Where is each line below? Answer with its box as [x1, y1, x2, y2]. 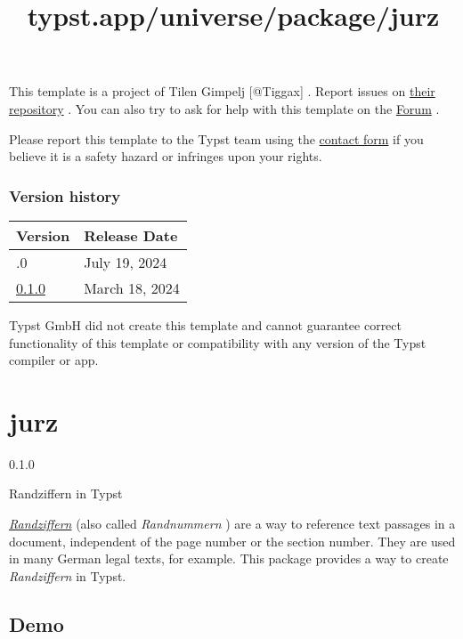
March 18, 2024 [84, 277, 180, 298]
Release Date [84, 224, 178, 246]
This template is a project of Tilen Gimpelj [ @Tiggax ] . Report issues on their [9, 82, 435, 101]
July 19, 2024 [84, 251, 167, 272]
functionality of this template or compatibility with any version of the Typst [9, 333, 426, 352]
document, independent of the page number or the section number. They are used [9, 531, 456, 550]
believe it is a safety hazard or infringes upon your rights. [9, 147, 322, 166]
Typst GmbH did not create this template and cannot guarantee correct [9, 315, 402, 334]
